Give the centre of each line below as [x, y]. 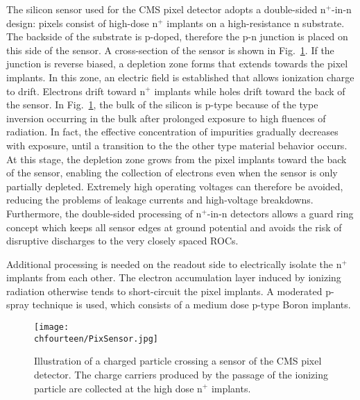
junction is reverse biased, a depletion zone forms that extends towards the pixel [177, 64]
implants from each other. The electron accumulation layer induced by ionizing [174, 277]
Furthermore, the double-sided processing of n [104, 213]
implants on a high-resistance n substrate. [256, 23]
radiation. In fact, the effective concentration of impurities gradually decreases [172, 132]
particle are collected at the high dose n [118, 388]
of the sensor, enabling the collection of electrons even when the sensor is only [172, 173]
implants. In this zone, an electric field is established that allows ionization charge [180, 77]
